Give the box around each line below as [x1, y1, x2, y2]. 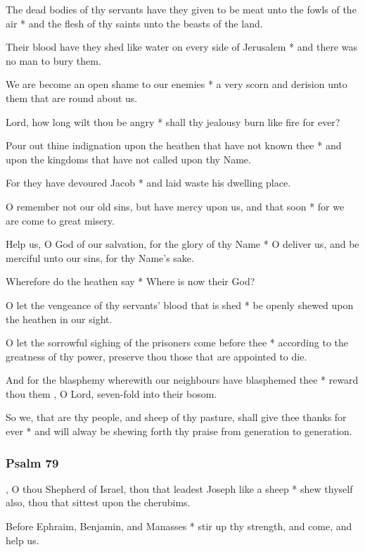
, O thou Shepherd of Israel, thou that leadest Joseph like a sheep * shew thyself [6, 481, 353, 496]
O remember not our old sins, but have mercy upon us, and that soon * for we [6, 199, 345, 213]
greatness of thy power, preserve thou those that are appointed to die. [6, 349, 307, 363]
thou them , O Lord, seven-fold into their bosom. [6, 386, 217, 401]
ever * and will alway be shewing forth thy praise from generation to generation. [6, 424, 352, 439]
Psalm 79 [6, 453, 59, 471]
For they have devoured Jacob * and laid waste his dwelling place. [6, 175, 291, 190]
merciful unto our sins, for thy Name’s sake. [6, 250, 194, 265]
